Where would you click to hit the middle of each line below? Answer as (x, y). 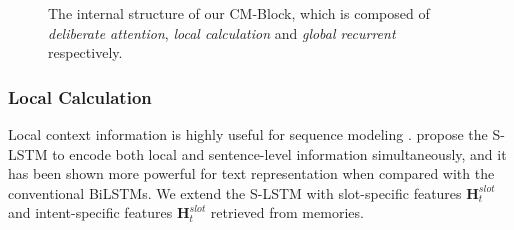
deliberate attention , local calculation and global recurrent (222, 32)
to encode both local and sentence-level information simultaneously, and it (279, 153)
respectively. (85, 52)
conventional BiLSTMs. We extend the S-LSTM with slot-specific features (235, 192)
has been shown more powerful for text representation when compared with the (251, 173)
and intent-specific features (90, 212)
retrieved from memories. (287, 212)
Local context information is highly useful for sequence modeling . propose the (248, 134)
